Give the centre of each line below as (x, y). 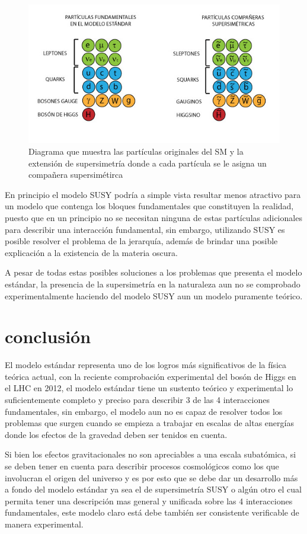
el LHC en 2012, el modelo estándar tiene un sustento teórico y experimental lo (149, 388)
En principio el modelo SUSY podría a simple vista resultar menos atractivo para (153, 194)
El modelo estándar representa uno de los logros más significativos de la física (145, 365)
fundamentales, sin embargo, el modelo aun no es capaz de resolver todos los (144, 411)
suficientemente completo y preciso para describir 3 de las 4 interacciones (137, 400)
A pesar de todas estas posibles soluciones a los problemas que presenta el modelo (153, 272)
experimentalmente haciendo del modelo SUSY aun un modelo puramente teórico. (154, 295)
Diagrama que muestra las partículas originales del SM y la (136, 151)
